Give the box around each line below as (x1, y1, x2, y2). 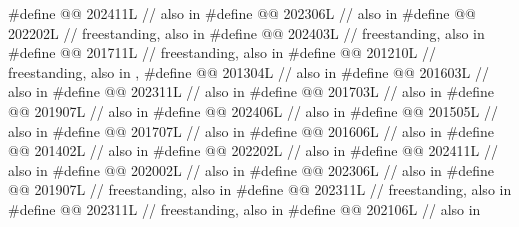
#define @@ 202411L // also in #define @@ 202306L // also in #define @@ (8, 3, 476, 23)
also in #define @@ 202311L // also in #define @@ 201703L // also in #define (8, 81, 494, 102)
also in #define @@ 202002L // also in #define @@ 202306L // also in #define (8, 159, 494, 180)
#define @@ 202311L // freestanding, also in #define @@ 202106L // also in (8, 198, 481, 219)
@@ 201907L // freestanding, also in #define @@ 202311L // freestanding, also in (8, 179, 512, 200)
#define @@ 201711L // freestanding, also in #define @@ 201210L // (8, 42, 436, 63)
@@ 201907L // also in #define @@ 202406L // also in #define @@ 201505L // (8, 100, 498, 121)
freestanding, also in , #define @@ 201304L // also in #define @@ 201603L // (8, 61, 489, 82)
